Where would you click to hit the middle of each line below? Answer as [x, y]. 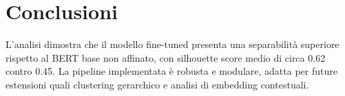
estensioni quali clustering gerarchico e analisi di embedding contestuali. [157, 84]
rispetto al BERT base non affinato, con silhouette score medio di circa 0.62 [166, 57]
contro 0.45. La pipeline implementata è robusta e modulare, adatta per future [171, 71]
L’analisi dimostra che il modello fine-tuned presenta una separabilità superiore [172, 44]
